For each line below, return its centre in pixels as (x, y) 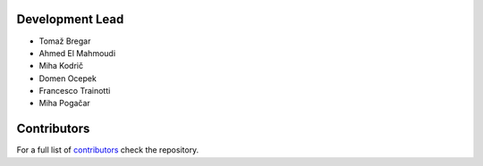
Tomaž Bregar (65, 41)
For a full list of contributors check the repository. (108, 150)
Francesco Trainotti (75, 91)
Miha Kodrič (61, 66)
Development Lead (70, 19)
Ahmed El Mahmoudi (77, 53)
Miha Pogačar (65, 104)
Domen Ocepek (68, 78)
